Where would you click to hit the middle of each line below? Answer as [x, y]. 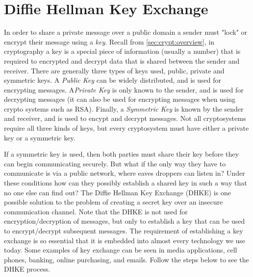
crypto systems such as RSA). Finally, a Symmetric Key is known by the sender [124, 108]
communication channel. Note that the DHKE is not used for [96, 211]
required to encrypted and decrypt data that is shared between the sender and [122, 60]
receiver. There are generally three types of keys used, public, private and [114, 70]
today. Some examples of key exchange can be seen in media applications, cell [121, 250]
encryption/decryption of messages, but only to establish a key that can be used [125, 221]
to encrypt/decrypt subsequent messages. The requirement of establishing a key [124, 231]
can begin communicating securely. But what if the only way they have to [115, 163]
